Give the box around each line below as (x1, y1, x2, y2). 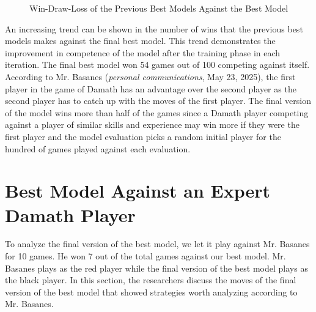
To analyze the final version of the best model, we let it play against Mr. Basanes (5, 237, 310, 250)
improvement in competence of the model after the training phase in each (5, 46, 281, 59)
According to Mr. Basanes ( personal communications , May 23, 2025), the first (5, 70, 296, 83)
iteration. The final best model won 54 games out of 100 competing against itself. (5, 58, 310, 71)
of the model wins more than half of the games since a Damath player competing (5, 106, 309, 119)
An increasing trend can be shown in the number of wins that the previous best (5, 22, 303, 35)
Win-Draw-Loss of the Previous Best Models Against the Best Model (29, 2, 288, 14)
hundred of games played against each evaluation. (5, 142, 191, 155)
